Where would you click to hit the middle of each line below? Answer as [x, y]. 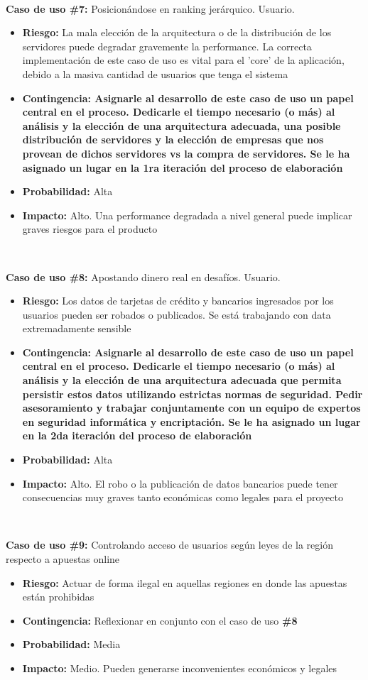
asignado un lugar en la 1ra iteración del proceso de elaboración [183, 167]
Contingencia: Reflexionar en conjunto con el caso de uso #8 [160, 620]
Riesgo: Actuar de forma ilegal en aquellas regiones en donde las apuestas [185, 582]
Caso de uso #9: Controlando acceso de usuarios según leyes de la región [169, 545]
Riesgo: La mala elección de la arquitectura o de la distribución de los [177, 32]
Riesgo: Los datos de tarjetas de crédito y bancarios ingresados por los [178, 301]
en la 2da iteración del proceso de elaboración [137, 435]
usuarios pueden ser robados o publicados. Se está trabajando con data [177, 314]
